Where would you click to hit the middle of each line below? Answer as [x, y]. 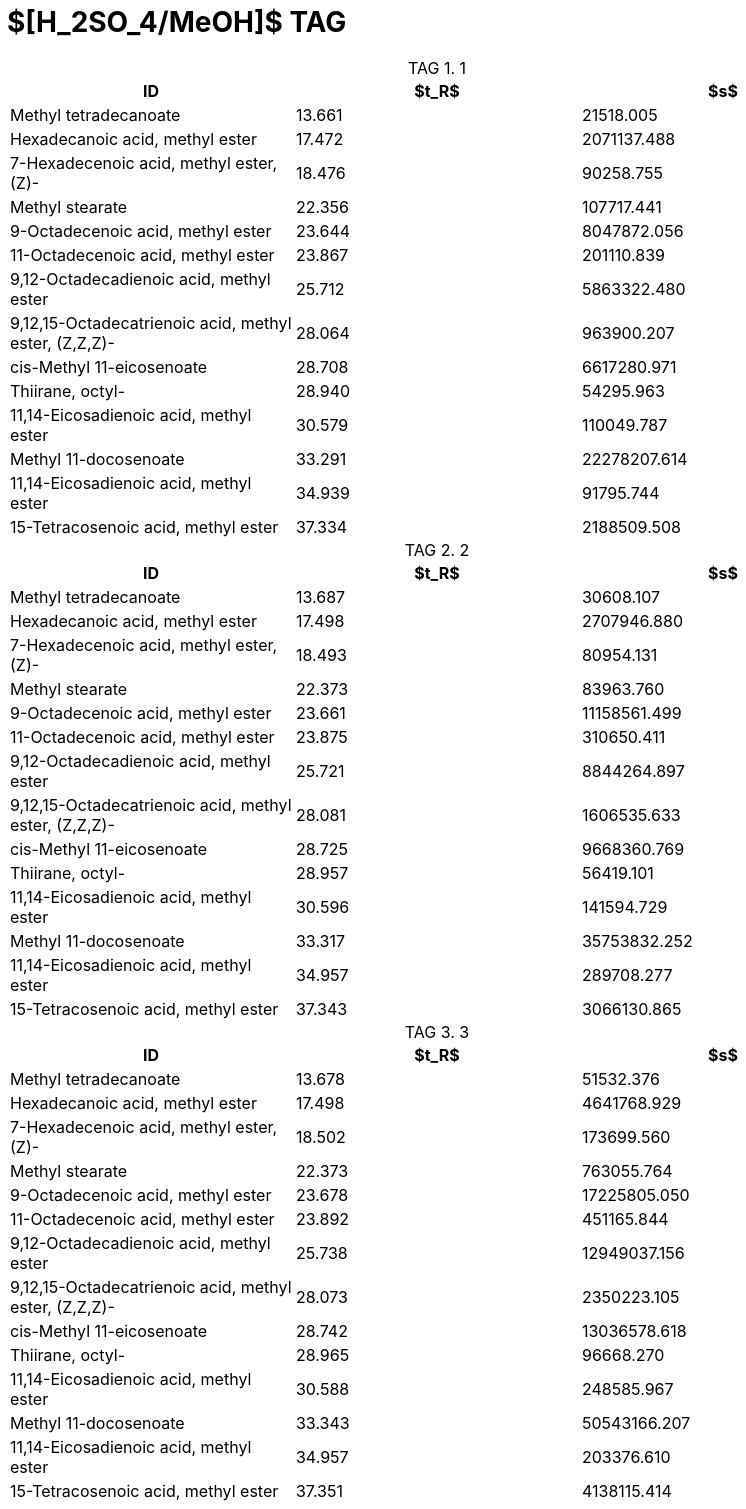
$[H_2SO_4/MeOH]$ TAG [177, 22]
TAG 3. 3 [437, 1031]
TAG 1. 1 [437, 67]
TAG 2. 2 [437, 549]
